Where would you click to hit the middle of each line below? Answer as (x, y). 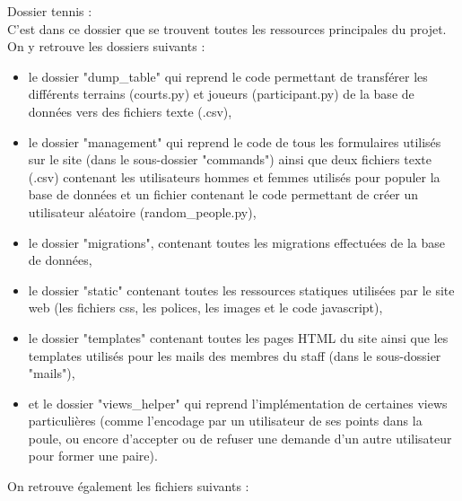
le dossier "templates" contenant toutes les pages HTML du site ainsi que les (238, 337)
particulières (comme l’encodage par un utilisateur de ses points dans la (225, 421)
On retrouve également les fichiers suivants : (128, 486)
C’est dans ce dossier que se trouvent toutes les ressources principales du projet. (227, 28)
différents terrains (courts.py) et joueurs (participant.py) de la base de (221, 94)
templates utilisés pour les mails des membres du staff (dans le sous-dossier (235, 355)
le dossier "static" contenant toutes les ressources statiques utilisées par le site (241, 290)
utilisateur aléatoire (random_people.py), (142, 211)
